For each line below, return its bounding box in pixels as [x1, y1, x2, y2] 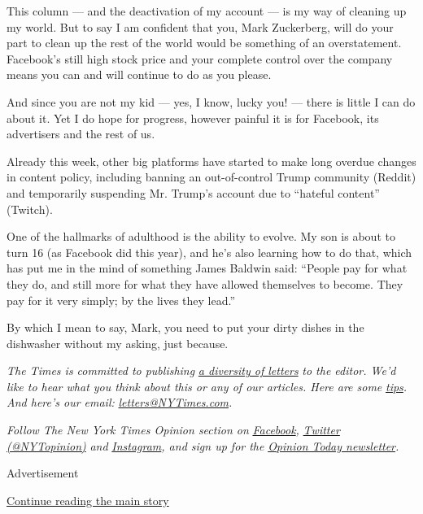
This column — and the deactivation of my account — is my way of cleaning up [7, 2, 407, 19]
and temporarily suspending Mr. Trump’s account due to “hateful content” [7, 184, 380, 201]
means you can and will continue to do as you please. [7, 66, 272, 83]
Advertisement [7, 464, 79, 481]
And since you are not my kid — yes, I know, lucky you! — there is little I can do [7, 93, 416, 110]
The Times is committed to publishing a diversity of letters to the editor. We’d [7, 362, 396, 379]
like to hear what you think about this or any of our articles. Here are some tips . [7, 377, 408, 394]
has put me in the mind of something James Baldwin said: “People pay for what [7, 259, 408, 277]
